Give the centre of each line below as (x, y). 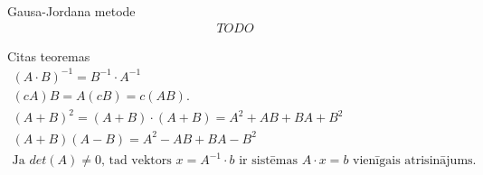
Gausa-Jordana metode (71, 11)
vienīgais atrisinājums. (415, 161)
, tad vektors (136, 161)
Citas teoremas (49, 55)
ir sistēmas (268, 161)
